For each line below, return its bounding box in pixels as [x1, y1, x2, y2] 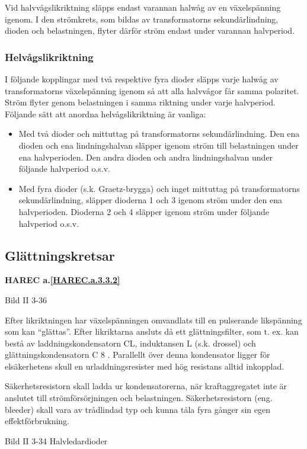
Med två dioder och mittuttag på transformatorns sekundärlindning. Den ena [18, 127, 300, 140]
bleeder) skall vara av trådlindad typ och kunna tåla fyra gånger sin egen [5, 403, 270, 415]
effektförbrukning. [5, 415, 70, 427]
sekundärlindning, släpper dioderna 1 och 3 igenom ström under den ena [18, 194, 283, 206]
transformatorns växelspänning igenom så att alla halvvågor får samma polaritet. [5, 84, 299, 97]
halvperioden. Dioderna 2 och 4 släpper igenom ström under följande [18, 205, 269, 217]
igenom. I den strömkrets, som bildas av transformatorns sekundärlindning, [5, 12, 279, 25]
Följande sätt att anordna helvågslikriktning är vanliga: [5, 107, 206, 120]
